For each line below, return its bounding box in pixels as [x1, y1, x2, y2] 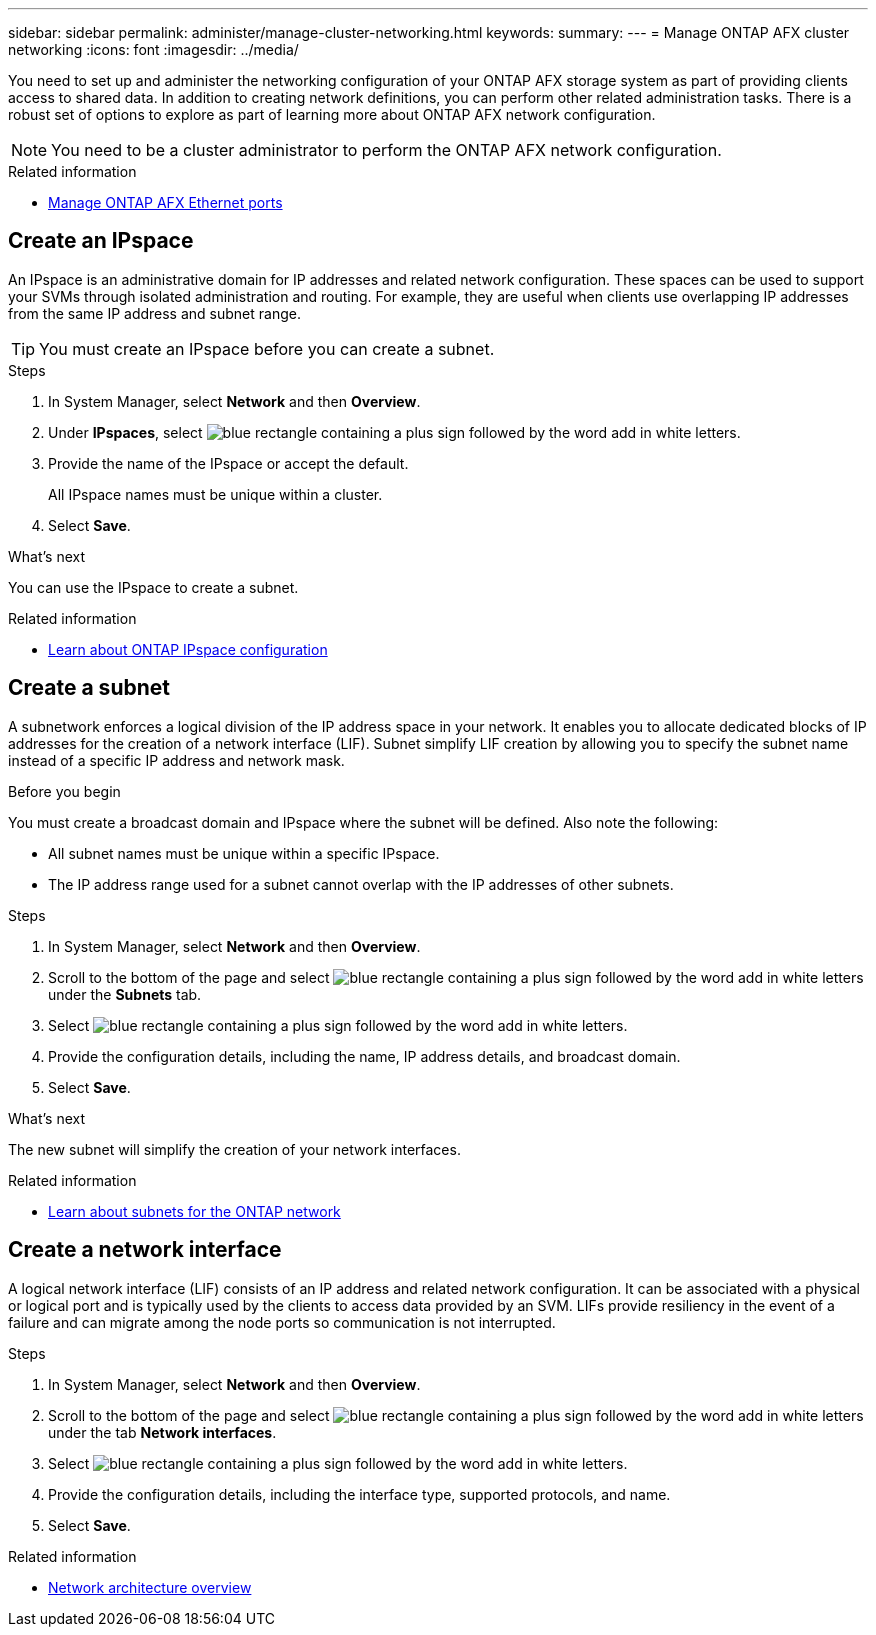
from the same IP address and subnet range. [8, 304, 301, 322]
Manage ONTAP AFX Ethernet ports [48, 194, 283, 211]
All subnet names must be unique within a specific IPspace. [48, 844, 440, 862]
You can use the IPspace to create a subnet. [8, 578, 299, 596]
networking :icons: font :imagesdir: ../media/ [8, 41, 299, 58]
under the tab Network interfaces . [48, 1423, 277, 1441]
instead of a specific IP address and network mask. [8, 751, 345, 769]
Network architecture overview [48, 1578, 252, 1596]
